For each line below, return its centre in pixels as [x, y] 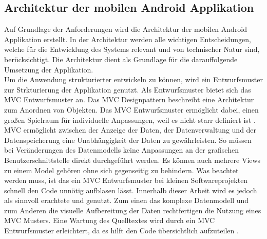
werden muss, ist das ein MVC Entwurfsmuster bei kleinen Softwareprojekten [126, 180]
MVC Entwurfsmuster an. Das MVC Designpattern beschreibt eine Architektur [129, 99]
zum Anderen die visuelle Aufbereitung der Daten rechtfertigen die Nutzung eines [133, 210]
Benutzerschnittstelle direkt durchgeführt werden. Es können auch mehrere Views [132, 160]
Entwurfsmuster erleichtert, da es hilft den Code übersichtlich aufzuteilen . [121, 231]
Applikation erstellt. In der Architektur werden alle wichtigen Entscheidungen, [128, 39]
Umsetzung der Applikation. [49, 69]
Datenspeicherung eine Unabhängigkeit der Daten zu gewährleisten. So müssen [128, 140]
